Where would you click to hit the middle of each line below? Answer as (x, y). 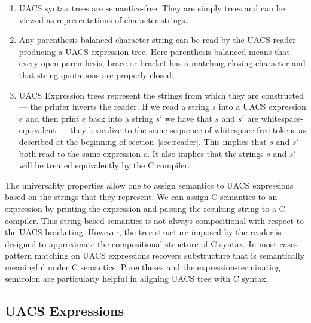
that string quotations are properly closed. (96, 74)
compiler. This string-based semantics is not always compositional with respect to (155, 220)
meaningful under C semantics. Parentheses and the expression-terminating (143, 267)
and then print (52, 118)
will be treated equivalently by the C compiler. (104, 165)
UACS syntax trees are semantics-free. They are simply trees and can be (152, 8)
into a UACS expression (262, 107)
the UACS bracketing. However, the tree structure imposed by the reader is (143, 232)
